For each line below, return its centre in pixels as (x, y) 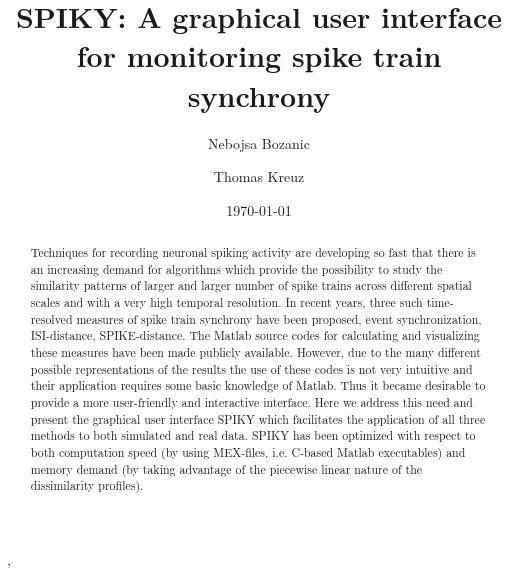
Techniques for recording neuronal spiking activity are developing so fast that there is (253, 252)
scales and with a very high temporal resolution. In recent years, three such (226, 302)
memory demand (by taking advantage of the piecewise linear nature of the (226, 468)
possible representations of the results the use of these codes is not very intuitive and (251, 368)
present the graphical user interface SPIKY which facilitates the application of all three (258, 418)
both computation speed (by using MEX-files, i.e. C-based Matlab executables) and (248, 451)
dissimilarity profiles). (87, 485)
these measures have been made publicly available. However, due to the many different (255, 352)
